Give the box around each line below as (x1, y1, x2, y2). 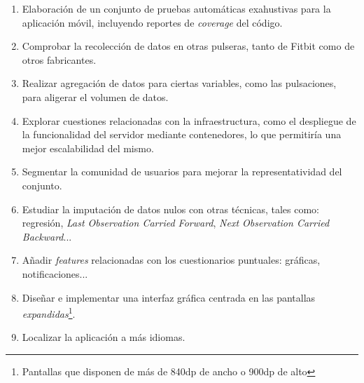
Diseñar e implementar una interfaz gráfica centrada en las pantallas (22, 290, 316, 304)
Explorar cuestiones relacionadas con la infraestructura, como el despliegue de (22, 113, 356, 128)
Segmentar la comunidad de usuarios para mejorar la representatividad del (22, 164, 342, 179)
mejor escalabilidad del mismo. (22, 140, 154, 155)
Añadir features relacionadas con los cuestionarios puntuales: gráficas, (22, 253, 321, 267)
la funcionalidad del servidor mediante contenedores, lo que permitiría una (22, 127, 342, 142)
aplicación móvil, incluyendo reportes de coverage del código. (22, 15, 283, 29)
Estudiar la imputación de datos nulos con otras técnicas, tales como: (22, 201, 320, 216)
